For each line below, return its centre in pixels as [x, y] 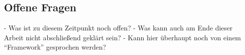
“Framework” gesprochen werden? [55, 47]
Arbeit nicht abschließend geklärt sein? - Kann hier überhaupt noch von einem [122, 37]
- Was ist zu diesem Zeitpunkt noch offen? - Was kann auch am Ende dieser [118, 28]
